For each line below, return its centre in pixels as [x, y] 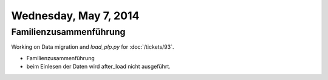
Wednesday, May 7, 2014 [75, 16]
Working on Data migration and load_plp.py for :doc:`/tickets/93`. [93, 47]
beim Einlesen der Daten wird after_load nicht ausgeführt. [98, 67]
